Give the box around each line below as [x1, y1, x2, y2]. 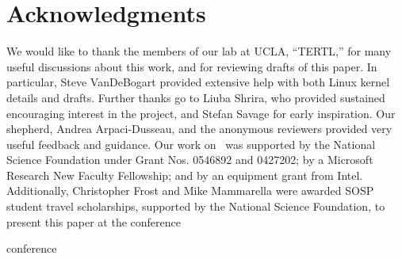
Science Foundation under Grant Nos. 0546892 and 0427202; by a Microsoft [6, 151, 373, 168]
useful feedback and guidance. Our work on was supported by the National [6, 135, 376, 152]
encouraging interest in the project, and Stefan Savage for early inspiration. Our [6, 105, 396, 121]
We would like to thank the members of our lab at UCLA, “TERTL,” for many [6, 43, 392, 59]
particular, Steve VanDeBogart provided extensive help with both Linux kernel [6, 74, 390, 90]
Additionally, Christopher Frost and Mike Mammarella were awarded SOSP [6, 182, 374, 199]
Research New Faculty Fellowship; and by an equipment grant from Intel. [6, 166, 363, 183]
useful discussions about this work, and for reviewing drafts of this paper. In [6, 58, 377, 74]
